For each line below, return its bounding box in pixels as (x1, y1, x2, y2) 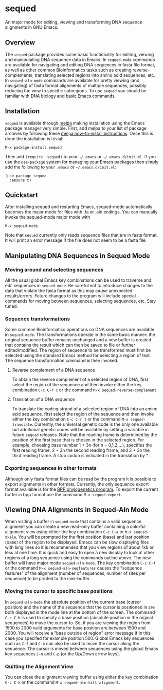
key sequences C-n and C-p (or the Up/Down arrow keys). (5, 650, 120, 657)
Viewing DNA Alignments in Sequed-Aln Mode (5, 506, 149, 514)
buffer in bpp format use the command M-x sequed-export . (5, 491, 123, 497)
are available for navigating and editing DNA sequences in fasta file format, (5, 62, 156, 67)
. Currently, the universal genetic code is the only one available (32, 421, 158, 427)
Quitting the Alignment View (5, 663, 74, 669)
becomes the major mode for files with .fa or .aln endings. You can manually (5, 209, 158, 215)
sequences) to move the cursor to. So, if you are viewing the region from (5, 620, 151, 626)
